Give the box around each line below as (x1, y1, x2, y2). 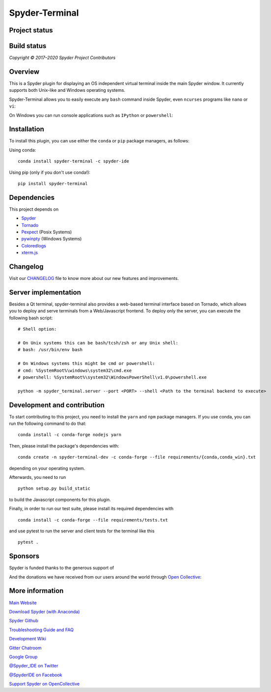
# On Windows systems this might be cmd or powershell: (18, 361, 155, 366)
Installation (9, 125, 44, 134)
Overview (9, 67, 40, 76)
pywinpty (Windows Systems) (21, 236, 82, 242)
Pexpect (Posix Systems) (21, 229, 72, 235)
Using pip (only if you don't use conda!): (9, 169, 91, 175)
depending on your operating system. (9, 465, 85, 471)
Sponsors (9, 552, 39, 560)
